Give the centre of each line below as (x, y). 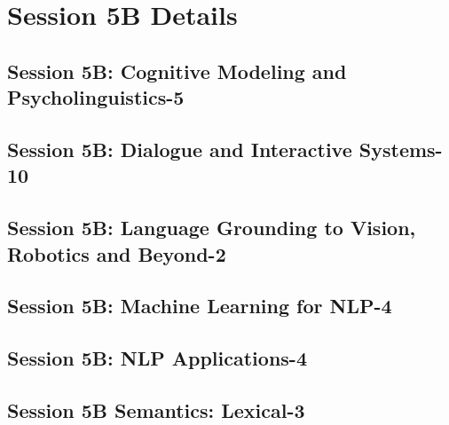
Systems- (401, 149)
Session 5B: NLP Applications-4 (157, 358)
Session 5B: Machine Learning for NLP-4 (200, 306)
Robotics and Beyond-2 (117, 253)
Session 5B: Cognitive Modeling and (177, 71)
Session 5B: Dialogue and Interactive (180, 149)
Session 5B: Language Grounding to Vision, (212, 228)
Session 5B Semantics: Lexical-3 (156, 409)
